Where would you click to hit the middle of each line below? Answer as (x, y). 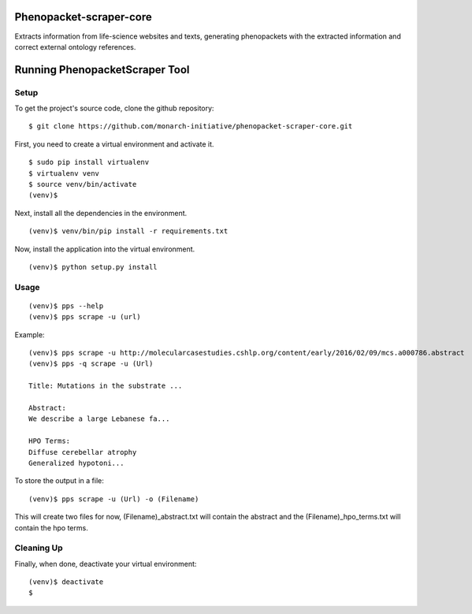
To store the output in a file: (59, 481)
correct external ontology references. (75, 47)
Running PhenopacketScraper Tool (102, 70)
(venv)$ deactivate (66, 582)
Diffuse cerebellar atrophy (83, 452)
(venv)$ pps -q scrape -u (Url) (91, 364)
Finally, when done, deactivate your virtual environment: (106, 564)
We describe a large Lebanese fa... (99, 419)
